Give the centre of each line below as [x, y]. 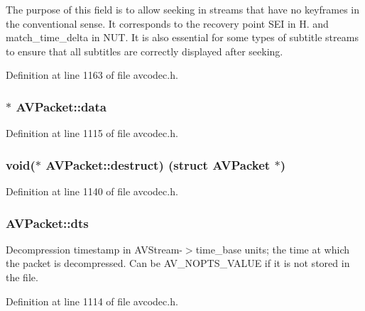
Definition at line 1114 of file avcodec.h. [92, 301]
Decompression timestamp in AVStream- [94, 249]
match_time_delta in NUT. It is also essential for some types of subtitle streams [182, 37]
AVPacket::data [61, 106]
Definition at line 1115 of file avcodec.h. [92, 133]
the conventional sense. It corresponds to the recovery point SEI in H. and [167, 23]
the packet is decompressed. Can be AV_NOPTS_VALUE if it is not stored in [178, 263]
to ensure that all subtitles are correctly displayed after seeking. [145, 51]
